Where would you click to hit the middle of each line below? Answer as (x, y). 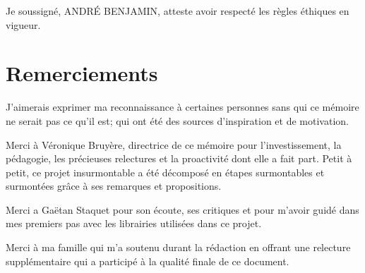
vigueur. (23, 24)
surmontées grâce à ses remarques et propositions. (114, 186)
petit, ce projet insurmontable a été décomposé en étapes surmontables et (165, 172)
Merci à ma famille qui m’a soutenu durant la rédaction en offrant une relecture (178, 247)
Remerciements (82, 73)
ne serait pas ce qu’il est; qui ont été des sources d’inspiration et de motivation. (177, 120)
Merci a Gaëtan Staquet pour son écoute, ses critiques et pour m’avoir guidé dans (182, 209)
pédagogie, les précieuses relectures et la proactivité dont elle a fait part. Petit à (179, 158)
